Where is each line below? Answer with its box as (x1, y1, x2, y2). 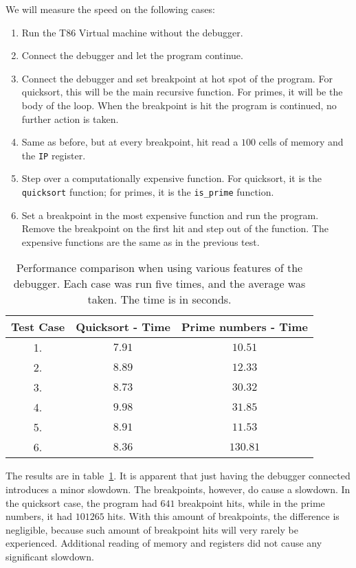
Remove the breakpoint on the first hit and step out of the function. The (21, 221, 329, 236)
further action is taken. (21, 111, 119, 126)
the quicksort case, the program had (5, 495, 157, 510)
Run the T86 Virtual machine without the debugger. (21, 25, 243, 39)
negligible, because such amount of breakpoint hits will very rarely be (5, 522, 298, 536)
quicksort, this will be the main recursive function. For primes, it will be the (21, 84, 343, 99)
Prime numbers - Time (181, 319, 308, 335)
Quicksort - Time (76, 319, 170, 335)
